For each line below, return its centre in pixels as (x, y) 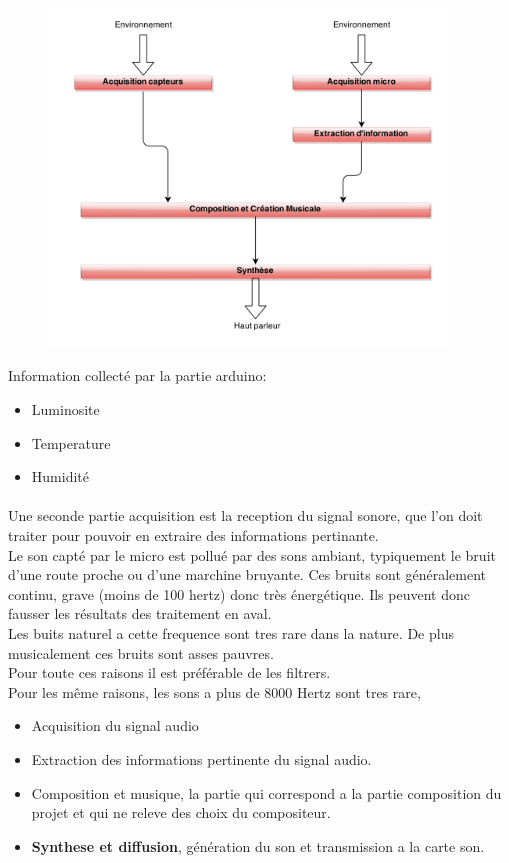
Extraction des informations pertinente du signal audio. (201, 758)
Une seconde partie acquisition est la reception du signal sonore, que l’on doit (245, 515)
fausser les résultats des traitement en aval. (140, 613)
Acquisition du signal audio (115, 725)
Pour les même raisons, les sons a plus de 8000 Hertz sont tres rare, (214, 691)
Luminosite (65, 409)
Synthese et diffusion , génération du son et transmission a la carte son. (258, 845)
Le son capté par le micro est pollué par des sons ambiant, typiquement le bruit (252, 554)
